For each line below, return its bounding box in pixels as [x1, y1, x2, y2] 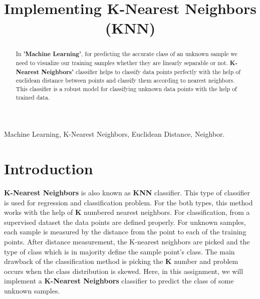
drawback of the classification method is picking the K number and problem [4, 256, 238, 266]
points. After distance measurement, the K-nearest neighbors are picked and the [4, 236, 250, 246]
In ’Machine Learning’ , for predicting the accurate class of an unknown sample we [16, 50, 237, 59]
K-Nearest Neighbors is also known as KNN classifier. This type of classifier [4, 187, 250, 198]
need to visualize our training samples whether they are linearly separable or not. [16, 59, 228, 67]
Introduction [4, 158, 93, 179]
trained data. [16, 93, 50, 101]
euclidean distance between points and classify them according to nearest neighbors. [16, 76, 235, 85]
